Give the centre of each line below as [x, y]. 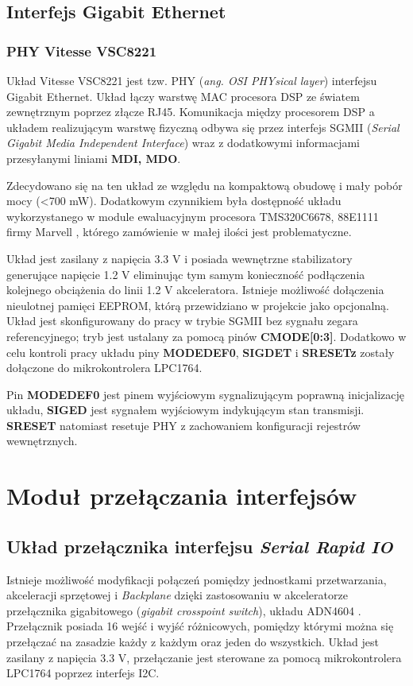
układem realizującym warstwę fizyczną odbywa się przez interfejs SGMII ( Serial [203, 127]
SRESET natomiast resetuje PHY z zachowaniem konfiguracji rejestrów [183, 425]
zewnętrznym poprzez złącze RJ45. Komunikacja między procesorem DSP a [191, 112]
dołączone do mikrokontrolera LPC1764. [104, 368]
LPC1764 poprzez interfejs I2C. [83, 673]
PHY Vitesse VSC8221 [82, 50]
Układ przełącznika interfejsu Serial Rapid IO [200, 546]
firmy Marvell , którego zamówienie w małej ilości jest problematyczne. [179, 232]
